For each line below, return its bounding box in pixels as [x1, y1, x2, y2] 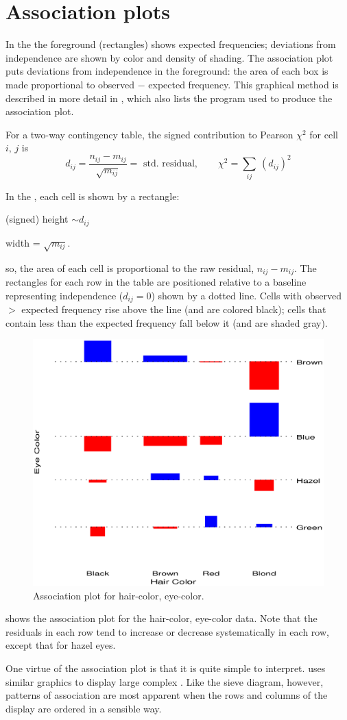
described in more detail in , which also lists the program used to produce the [5, 90, 333, 105]
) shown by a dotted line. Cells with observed [151, 288, 342, 302]
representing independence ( [5, 288, 123, 302]
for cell [309, 127, 338, 141]
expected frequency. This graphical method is [148, 77, 339, 91]
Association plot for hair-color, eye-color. [33, 588, 204, 602]
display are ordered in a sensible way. [5, 701, 162, 715]
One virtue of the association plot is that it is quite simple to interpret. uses [5, 660, 326, 675]
